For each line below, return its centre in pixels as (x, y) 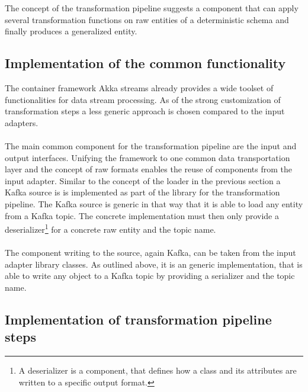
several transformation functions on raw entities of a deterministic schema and (147, 19)
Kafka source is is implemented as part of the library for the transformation (142, 192)
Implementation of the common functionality (145, 63)
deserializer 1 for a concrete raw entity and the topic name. (110, 228)
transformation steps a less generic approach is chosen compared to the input (145, 111)
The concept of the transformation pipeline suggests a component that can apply (152, 8)
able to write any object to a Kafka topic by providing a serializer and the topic (150, 276)
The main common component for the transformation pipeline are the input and (151, 145)
